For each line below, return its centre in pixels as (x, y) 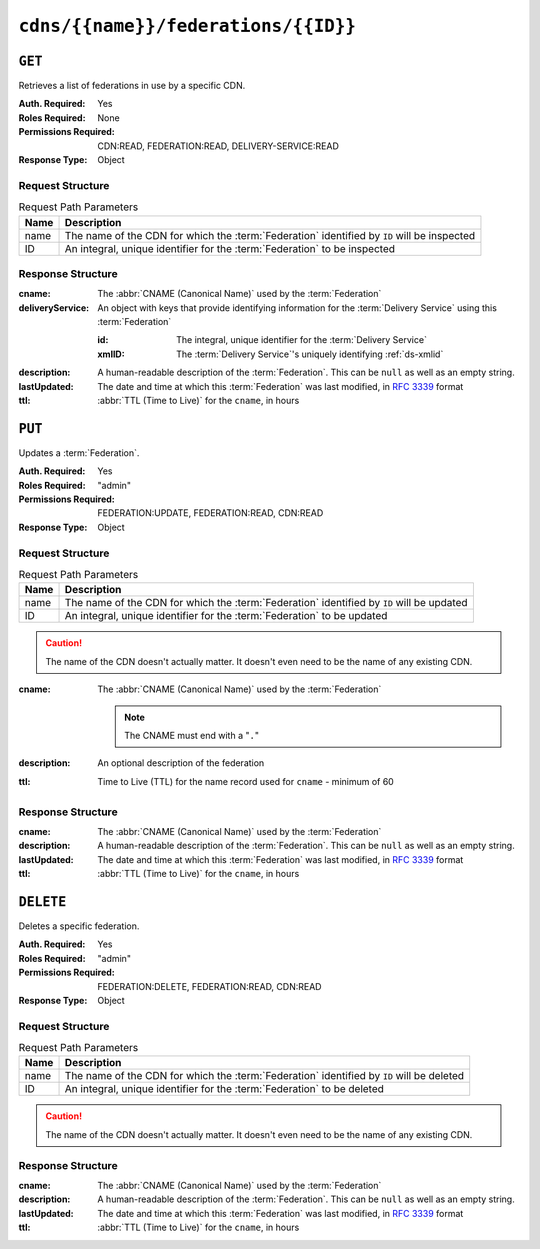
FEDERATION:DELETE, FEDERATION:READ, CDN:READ (209, 986)
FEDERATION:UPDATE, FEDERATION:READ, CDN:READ (210, 513)
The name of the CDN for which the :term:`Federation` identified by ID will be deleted (264, 1076)
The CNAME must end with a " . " (192, 735)
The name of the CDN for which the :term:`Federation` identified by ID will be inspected (270, 235)
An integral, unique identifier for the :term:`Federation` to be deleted (224, 1089)
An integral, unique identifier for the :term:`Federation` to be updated (226, 616)
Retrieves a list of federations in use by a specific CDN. (132, 86)
